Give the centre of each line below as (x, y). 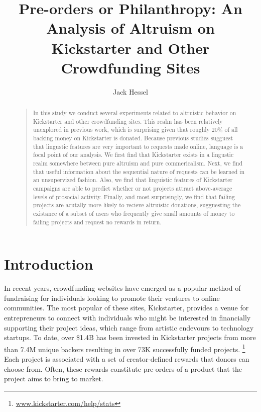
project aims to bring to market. (54, 379)
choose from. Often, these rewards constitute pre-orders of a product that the (123, 368)
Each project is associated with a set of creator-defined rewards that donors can (127, 359)
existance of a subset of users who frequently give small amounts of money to (134, 213)
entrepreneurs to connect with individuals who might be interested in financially (127, 317)
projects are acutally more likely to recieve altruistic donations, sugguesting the (137, 205)
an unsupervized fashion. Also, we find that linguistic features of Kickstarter (133, 180)
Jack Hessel (130, 91)
